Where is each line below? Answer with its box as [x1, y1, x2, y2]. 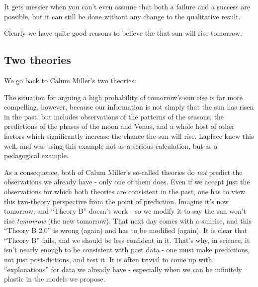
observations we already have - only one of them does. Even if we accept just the [4, 176, 250, 187]
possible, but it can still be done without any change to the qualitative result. [4, 11, 241, 21]
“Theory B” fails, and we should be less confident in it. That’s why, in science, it [4, 234, 250, 245]
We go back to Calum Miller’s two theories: [4, 75, 136, 85]
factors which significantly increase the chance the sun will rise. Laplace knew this [4, 130, 254, 141]
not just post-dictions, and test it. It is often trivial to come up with [4, 254, 212, 265]
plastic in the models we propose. [4, 274, 105, 284]
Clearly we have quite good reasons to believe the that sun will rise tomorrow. [4, 28, 242, 38]
